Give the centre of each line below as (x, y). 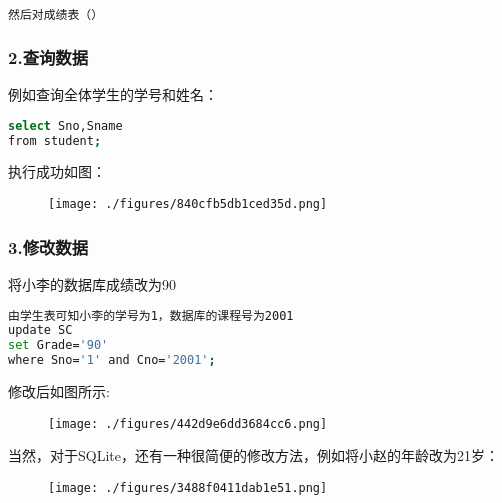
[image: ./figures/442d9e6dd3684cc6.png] (188, 423)
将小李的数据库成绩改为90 (92, 283)
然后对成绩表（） (56, 15)
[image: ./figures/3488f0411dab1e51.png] (188, 487)
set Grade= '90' (58, 345)
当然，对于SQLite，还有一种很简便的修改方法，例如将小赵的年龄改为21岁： (253, 455)
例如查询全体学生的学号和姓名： (113, 94)
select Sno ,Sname (65, 125)
